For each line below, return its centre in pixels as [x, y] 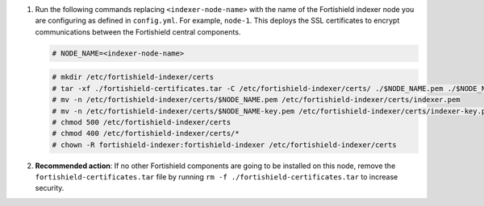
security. [50, 188]
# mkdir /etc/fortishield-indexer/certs [133, 77]
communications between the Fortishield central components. [138, 31]
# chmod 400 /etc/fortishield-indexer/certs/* [146, 134]
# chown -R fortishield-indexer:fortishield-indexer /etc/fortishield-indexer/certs [224, 144]
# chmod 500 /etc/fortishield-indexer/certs [142, 122]
